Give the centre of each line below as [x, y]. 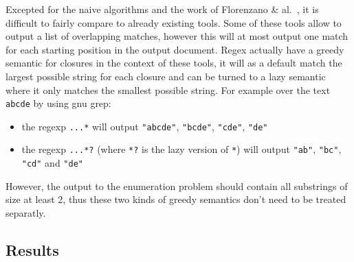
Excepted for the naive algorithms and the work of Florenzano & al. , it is [162, 9]
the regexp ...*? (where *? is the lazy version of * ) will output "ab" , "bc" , [181, 149]
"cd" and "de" [52, 163]
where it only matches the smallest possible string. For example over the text [168, 90]
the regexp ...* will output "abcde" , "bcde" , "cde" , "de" [145, 126]
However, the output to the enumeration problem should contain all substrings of [177, 186]
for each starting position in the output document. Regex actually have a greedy [175, 49]
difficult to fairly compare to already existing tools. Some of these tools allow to [174, 22]
